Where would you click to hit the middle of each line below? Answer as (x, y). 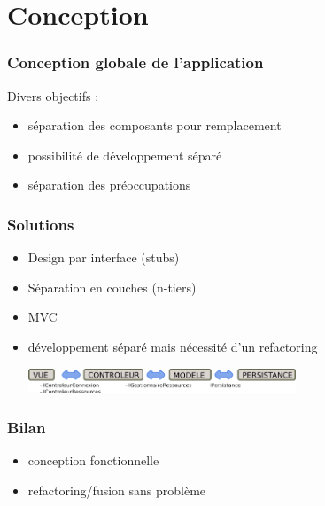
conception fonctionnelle (93, 460)
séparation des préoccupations (109, 185)
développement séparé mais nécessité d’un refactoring (173, 346)
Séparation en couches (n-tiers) (112, 287)
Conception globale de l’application (135, 62)
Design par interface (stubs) (104, 257)
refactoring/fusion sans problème (117, 490)
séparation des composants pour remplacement (155, 125)
